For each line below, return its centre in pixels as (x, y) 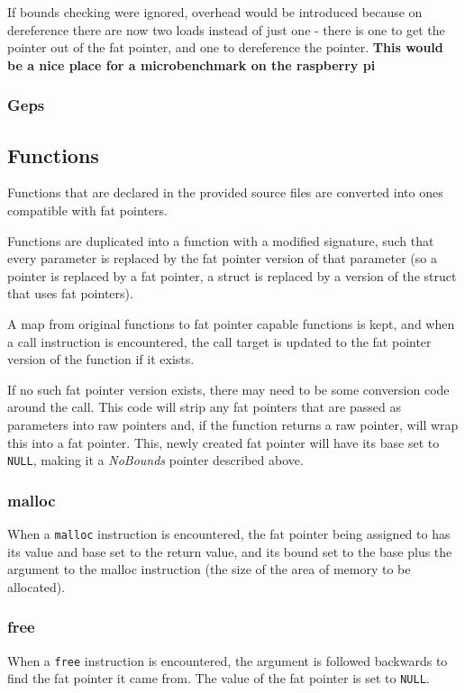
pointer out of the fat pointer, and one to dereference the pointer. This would (225, 47)
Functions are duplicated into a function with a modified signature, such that (221, 240)
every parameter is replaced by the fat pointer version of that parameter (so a (222, 258)
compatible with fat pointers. (87, 210)
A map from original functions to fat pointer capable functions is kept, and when (231, 323)
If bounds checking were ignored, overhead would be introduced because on (215, 12)
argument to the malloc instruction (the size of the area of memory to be (209, 569)
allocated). (36, 586)
